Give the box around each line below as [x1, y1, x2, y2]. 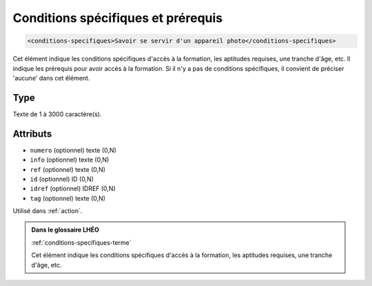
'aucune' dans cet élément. [12, 74, 90, 82]
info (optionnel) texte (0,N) [30, 155, 110, 164]
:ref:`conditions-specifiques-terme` [31, 238, 132, 247]
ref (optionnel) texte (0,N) [30, 165, 106, 173]
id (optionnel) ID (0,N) [30, 175, 94, 183]
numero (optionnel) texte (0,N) [30, 146, 116, 154]
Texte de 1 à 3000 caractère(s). [12, 110, 103, 118]
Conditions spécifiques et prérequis [12, 10, 223, 25]
